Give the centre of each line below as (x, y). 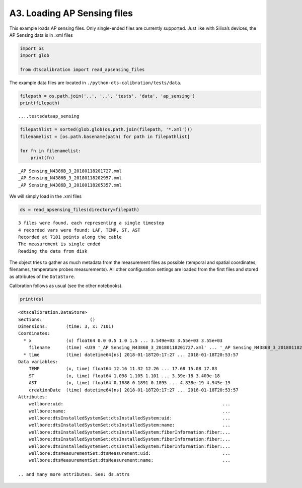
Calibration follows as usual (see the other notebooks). (66, 286)
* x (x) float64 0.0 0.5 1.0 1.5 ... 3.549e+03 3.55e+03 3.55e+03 (123, 340)
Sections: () (57, 319)
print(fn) (43, 158)
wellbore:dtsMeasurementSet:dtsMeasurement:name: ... (130, 460)
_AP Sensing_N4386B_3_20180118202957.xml (70, 178)
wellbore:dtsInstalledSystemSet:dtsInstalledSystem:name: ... (130, 425)
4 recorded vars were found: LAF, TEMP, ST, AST (79, 230)
